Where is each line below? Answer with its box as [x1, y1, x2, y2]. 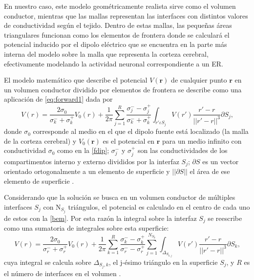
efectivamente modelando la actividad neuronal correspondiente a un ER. [4, 58, 223, 68]
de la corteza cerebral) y [4, 135, 77, 146]
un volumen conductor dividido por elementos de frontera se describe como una [4, 84, 242, 94]
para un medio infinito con [162, 135, 242, 146]
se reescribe [208, 213, 242, 223]
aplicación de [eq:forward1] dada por [4, 94, 113, 104]
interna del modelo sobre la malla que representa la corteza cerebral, [4, 48, 209, 59]
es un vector [202, 156, 239, 166]
